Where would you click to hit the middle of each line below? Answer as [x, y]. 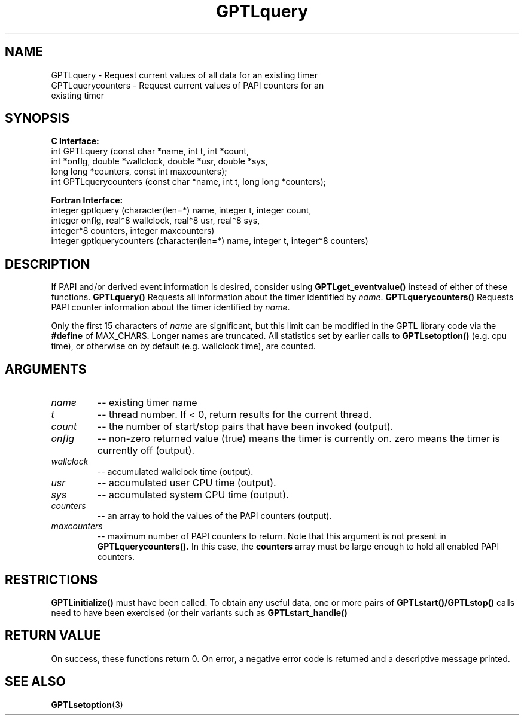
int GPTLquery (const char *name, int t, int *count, [150, 151]
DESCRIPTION [48, 264]
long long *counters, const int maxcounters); [139, 172]
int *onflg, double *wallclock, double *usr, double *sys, [159, 161]
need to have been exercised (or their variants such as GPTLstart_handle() [199, 612]
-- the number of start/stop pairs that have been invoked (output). [245, 427]
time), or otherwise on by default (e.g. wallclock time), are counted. [183, 346]
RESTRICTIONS [51, 579]
